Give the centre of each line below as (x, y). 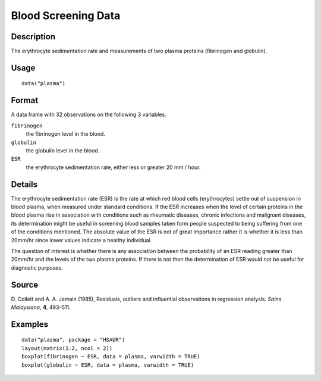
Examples (30, 324)
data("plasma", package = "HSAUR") (73, 340)
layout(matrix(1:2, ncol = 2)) (67, 348)
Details (24, 184)
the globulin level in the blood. (63, 150)
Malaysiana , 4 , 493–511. (41, 307)
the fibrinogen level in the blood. (65, 134)
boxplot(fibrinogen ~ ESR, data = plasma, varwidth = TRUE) (111, 357)
